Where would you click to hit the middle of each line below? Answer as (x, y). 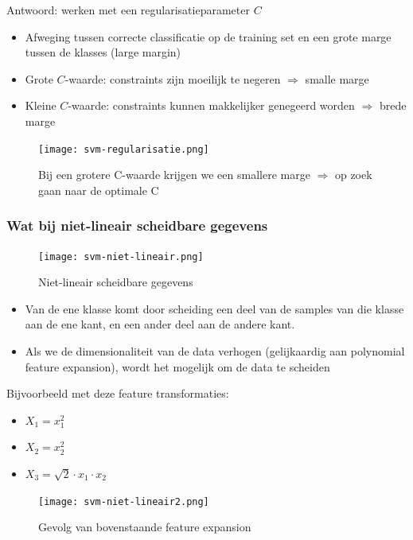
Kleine (41, 105)
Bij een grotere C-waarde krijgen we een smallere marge (174, 175)
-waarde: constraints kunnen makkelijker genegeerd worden (211, 105)
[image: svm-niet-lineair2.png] (124, 501)
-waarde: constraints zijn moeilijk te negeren (173, 78)
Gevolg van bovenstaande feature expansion (145, 527)
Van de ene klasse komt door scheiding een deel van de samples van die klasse (214, 308)
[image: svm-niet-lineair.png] (121, 256)
